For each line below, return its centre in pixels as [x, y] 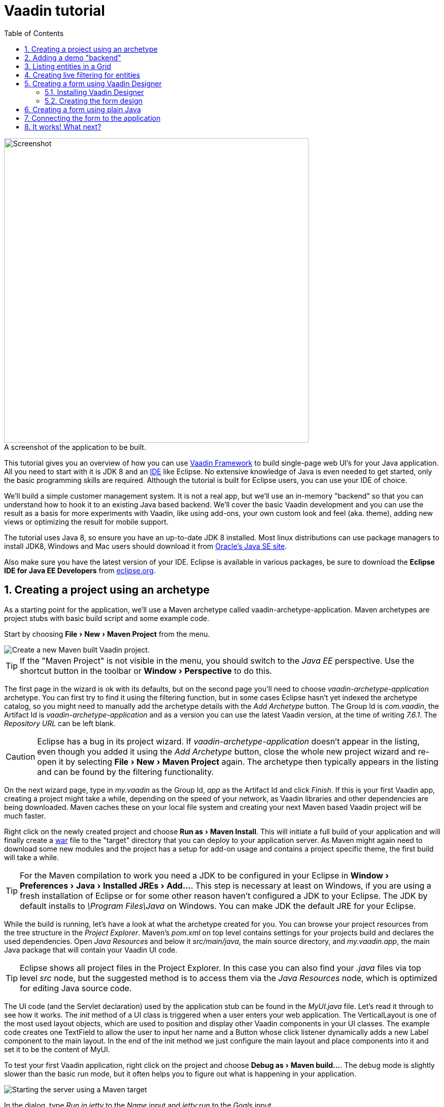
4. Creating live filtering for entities [82, 75]
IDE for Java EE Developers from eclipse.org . [80, 570]
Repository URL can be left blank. [60, 723]
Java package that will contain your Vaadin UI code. [91, 950]
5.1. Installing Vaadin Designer [94, 92]
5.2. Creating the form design [94, 101]
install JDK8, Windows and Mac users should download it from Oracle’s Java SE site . [146, 546]
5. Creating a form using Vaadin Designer [93, 83]
